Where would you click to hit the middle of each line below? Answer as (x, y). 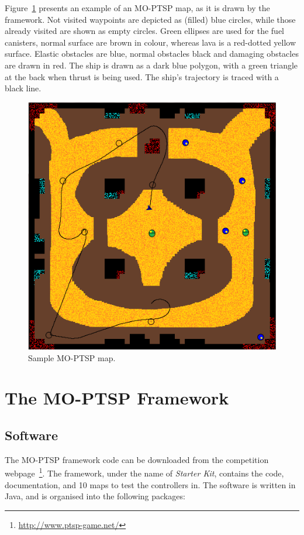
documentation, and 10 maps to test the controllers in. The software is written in (150, 484)
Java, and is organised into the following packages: (95, 496)
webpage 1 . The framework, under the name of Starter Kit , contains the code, (144, 472)
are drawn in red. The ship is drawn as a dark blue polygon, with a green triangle (151, 65)
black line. (23, 88)
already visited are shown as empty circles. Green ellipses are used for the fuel (144, 31)
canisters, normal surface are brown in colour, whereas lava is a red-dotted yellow (151, 42)
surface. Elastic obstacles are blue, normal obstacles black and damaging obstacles (152, 54)
